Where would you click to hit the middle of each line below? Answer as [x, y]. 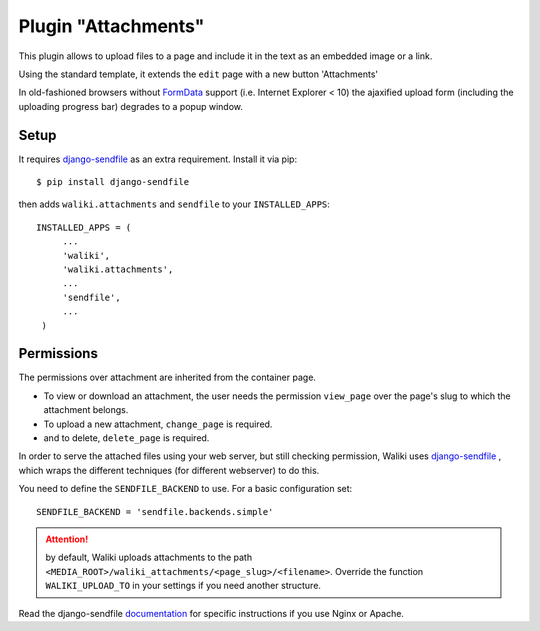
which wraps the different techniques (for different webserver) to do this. [169, 470]
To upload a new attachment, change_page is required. [158, 424]
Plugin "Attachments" [111, 26]
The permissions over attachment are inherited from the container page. [167, 377]
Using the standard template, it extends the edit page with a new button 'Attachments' [198, 74]
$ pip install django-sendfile [113, 182]
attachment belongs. [86, 410]
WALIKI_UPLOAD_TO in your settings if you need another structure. [183, 586]
